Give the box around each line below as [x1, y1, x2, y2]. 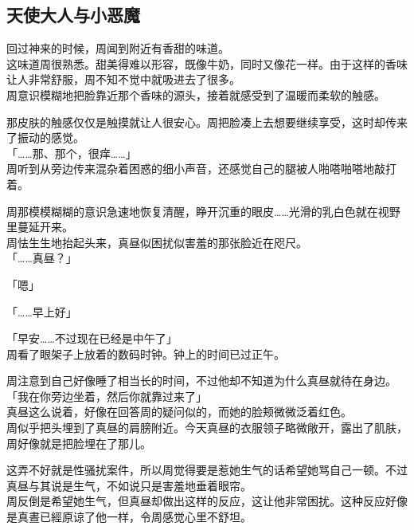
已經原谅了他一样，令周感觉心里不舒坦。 [39, 508, 252, 525]
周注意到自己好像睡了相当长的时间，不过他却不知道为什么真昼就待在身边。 [6, 372, 396, 389]
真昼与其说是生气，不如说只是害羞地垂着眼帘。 [6, 477, 252, 493]
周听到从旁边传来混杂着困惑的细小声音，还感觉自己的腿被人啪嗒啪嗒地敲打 [6, 160, 396, 177]
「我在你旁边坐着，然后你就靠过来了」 [6, 387, 207, 404]
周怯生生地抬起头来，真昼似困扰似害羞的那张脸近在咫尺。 [6, 234, 307, 250]
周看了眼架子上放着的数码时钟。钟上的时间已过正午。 [6, 345, 285, 362]
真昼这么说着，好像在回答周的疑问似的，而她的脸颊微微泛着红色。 [6, 403, 352, 420]
